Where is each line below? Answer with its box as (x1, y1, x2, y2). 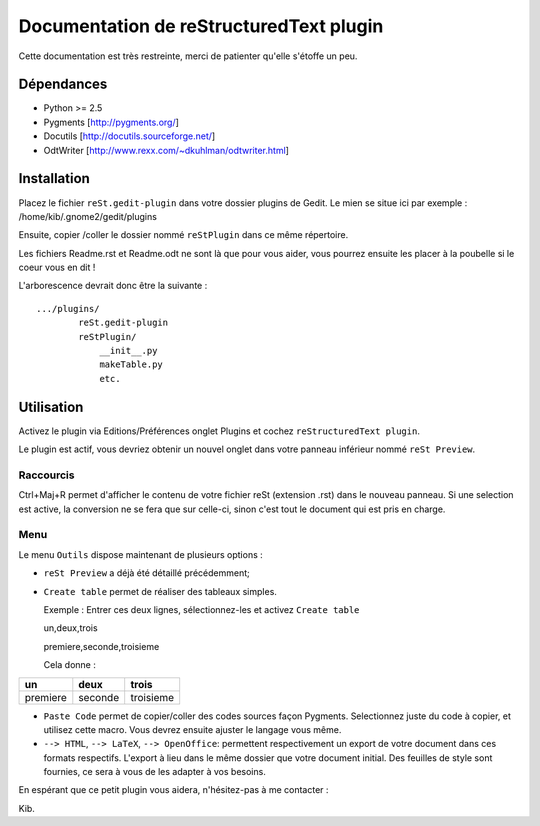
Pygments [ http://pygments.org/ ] (43, 116, 180, 128)
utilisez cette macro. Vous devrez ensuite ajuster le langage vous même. (43, 723, 342, 735)
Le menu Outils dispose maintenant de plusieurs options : (18, 548, 264, 560)
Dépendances (18, 76, 108, 93)
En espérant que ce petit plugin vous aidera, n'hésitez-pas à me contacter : (18, 784, 329, 796)
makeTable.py (99, 359, 164, 370)
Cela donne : (43, 659, 97, 671)
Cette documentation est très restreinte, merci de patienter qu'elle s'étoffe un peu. (18, 50, 358, 62)
